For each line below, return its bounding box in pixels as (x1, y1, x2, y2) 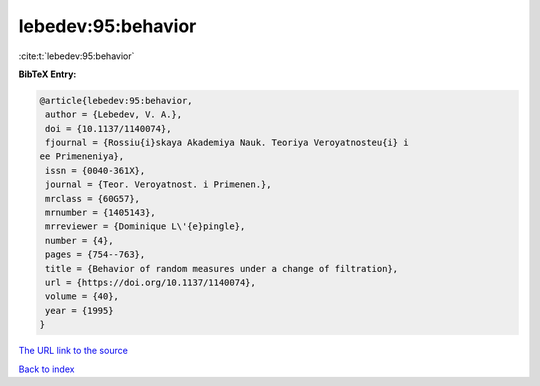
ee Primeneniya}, (39, 151, 125, 162)
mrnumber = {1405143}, (45, 207, 157, 219)
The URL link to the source (18, 345, 129, 357)
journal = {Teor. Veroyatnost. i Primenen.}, (45, 179, 272, 190)
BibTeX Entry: (18, 68, 77, 80)
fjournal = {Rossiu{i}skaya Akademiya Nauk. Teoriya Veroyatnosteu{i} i (45, 137, 409, 149)
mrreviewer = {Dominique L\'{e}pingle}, (45, 221, 246, 232)
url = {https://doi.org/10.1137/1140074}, (45, 277, 257, 288)
